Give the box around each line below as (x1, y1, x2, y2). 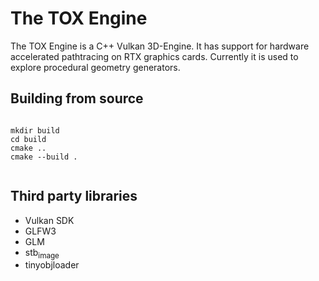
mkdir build (10, 125, 60, 136)
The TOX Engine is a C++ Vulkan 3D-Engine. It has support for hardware (10, 40, 310, 52)
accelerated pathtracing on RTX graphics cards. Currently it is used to (10, 50, 299, 62)
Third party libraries (10, 188, 138, 205)
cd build (10, 134, 47, 144)
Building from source (10, 90, 144, 107)
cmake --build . (10, 152, 78, 162)
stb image (24, 246, 60, 261)
